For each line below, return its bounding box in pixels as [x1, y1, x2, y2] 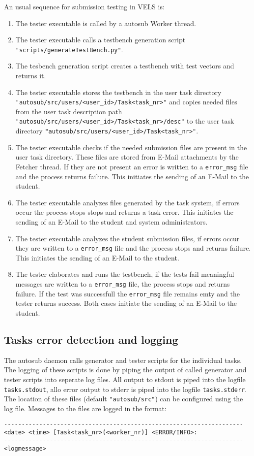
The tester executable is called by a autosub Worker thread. [15, 18, 196, 28]
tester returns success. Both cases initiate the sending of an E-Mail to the [15, 298, 237, 308]
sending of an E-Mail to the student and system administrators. [15, 217, 208, 227]
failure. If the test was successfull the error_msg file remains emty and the [15, 288, 240, 298]
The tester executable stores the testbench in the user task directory [15, 87, 222, 97]
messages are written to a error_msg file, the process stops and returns [15, 279, 230, 289]
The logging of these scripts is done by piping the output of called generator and [4, 364, 247, 375]
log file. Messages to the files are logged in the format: [4, 403, 167, 413]
